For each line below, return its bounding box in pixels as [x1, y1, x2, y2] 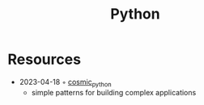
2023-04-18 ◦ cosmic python [19, 77, 112, 89]
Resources [7, 50, 82, 69]
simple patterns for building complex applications [31, 87, 197, 97]
